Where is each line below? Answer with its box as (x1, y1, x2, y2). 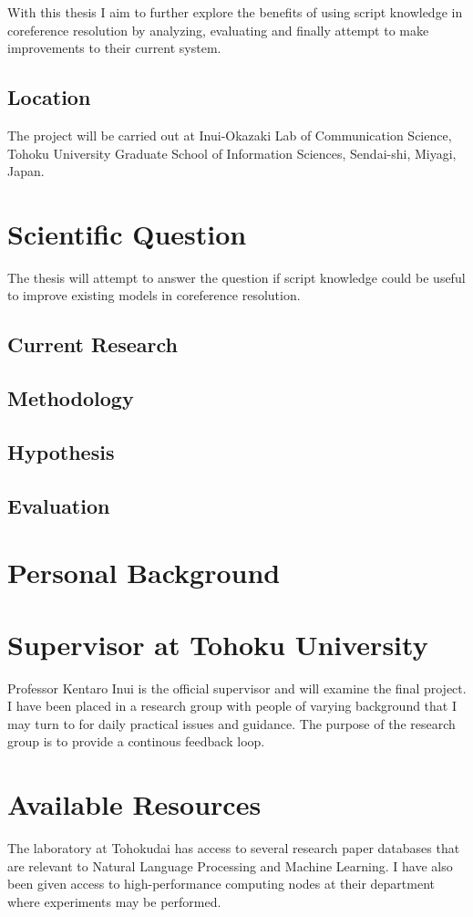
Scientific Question (7, 214, 247, 252)
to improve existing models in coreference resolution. (7, 286, 301, 305)
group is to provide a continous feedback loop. (7, 732, 265, 751)
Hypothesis (7, 438, 115, 466)
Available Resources (7, 786, 262, 823)
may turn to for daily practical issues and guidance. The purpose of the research (7, 714, 456, 733)
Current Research (7, 330, 178, 359)
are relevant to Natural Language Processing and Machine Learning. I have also (7, 856, 453, 875)
